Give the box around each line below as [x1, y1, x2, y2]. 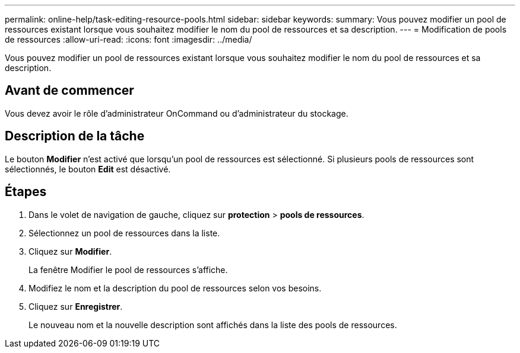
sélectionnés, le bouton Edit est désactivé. [5, 163, 171, 174]
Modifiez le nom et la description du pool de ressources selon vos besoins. [28, 283, 322, 293]
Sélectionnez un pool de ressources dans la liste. [28, 227, 220, 238]
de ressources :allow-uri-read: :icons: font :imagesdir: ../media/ [5, 34, 252, 44]
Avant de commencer [5, 83, 134, 98]
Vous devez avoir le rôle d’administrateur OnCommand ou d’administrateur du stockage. [5, 108, 348, 118]
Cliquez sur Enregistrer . [28, 301, 123, 312]
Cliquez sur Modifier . [28, 246, 112, 256]
